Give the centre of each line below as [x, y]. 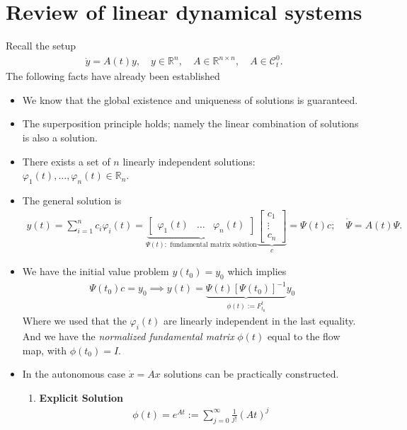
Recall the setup [41, 46]
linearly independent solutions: [189, 161]
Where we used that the [74, 321]
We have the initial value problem [96, 271]
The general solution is [72, 201]
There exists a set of [66, 161]
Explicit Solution [81, 397]
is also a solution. [60, 138]
